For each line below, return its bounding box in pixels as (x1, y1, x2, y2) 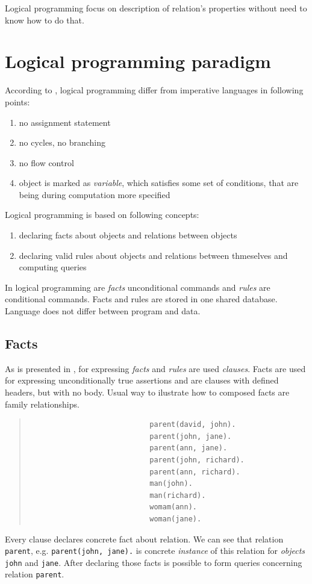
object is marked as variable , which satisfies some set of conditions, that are (19, 176, 299, 189)
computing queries (19, 261, 87, 273)
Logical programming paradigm (5, 49, 271, 73)
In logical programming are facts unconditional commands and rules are (5, 281, 270, 293)
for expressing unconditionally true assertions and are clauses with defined (5, 374, 279, 387)
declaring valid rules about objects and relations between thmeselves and (19, 249, 288, 261)
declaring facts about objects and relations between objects (19, 229, 237, 241)
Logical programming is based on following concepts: (5, 208, 199, 221)
